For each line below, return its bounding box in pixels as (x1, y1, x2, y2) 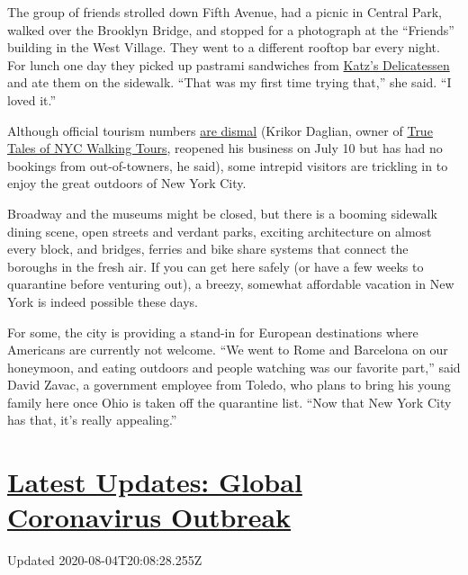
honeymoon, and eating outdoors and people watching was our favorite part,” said (7, 357, 461, 376)
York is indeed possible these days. (7, 292, 198, 310)
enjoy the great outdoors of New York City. (7, 174, 247, 193)
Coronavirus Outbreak (7, 499, 292, 535)
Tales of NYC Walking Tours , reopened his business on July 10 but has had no (7, 139, 443, 157)
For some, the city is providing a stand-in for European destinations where (7, 322, 418, 341)
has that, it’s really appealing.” (7, 410, 177, 429)
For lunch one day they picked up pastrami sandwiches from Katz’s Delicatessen (7, 55, 450, 74)
